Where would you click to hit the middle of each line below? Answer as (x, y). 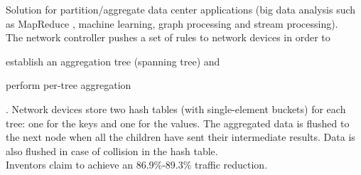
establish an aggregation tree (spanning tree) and (113, 61)
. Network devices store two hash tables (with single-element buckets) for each (176, 108)
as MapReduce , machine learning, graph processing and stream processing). (172, 23)
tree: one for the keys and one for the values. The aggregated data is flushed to (178, 123)
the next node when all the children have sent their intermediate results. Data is (180, 137)
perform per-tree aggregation (69, 85)
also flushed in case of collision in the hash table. (112, 150)
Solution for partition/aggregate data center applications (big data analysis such (181, 9)
